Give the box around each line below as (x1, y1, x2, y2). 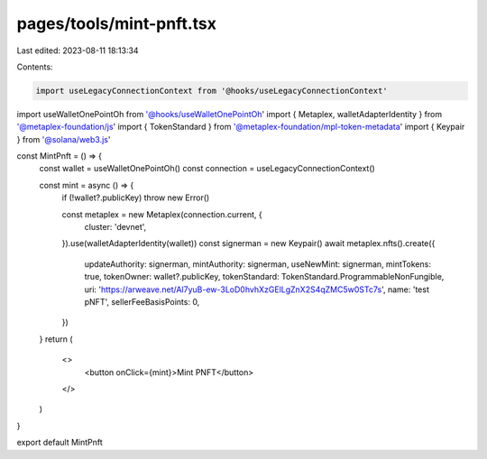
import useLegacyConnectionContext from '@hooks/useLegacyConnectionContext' (35, 86, 388, 96)
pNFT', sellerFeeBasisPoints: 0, (84, 296, 200, 307)
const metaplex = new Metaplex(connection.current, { (61, 208, 262, 220)
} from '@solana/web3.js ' (16, 133, 111, 144)
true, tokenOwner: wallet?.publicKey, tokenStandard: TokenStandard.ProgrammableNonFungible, (84, 271, 445, 282)
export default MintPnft (16, 437, 103, 448)
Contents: (16, 61, 53, 72)
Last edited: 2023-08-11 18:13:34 (16, 45, 139, 56)
